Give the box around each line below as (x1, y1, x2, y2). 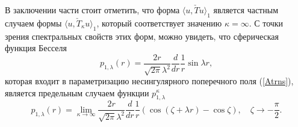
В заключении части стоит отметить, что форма (5, 4, 180, 16)
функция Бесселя (5, 42, 67, 54)
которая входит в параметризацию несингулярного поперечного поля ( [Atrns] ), (5, 74, 294, 87)
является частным (213, 4, 278, 16)
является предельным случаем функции (5, 86, 149, 99)
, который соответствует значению (96, 16, 222, 29)
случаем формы (5, 16, 62, 29)
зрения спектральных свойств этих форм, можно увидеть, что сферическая (5, 29, 279, 42)
